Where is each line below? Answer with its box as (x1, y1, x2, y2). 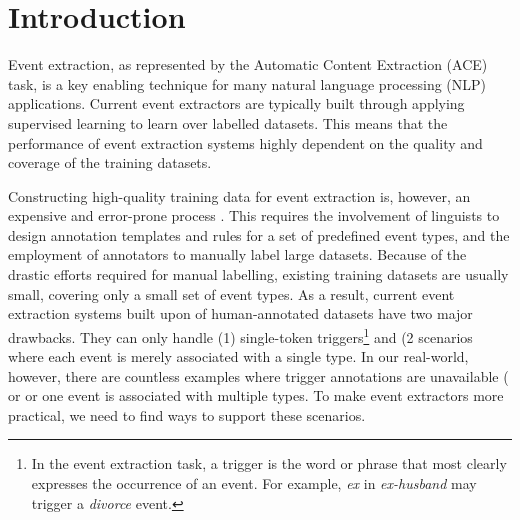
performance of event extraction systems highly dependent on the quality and (8, 132, 483, 153)
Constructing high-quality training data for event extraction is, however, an (8, 185, 471, 206)
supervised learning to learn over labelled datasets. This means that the (8, 112, 448, 133)
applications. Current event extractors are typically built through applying (8, 93, 465, 114)
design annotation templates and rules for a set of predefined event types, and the (8, 224, 510, 245)
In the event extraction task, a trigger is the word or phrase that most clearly (31, 453, 507, 474)
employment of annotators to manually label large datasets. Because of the (8, 244, 467, 265)
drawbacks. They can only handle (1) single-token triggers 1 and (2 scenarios (8, 323, 473, 347)
